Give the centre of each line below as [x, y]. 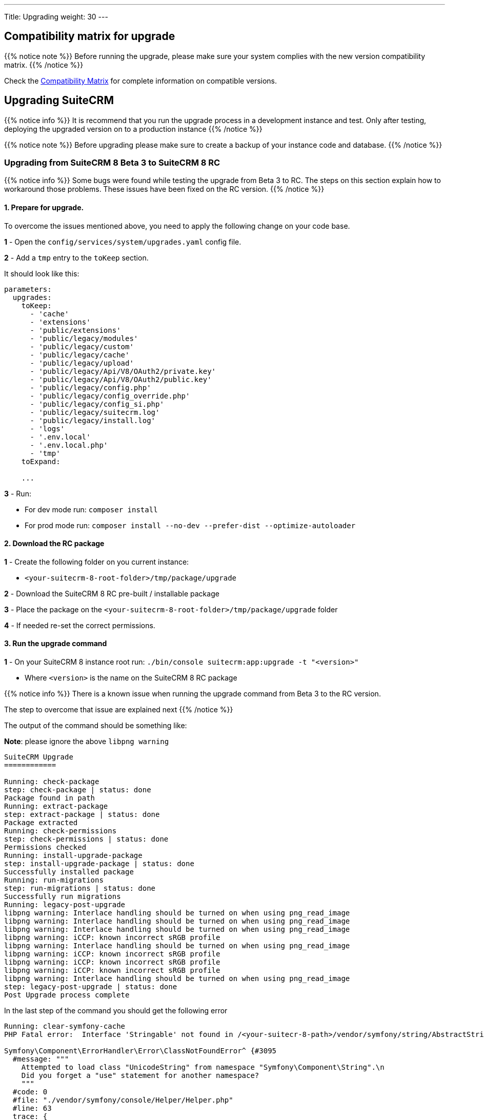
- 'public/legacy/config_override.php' [110, 396]
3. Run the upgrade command [56, 644]
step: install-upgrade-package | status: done [99, 864]
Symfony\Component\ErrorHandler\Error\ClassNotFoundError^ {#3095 [140, 1051]
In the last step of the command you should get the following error [116, 1011]
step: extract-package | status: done [82, 815]
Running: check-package [52, 782]
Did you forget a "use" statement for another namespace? [140, 1076]
